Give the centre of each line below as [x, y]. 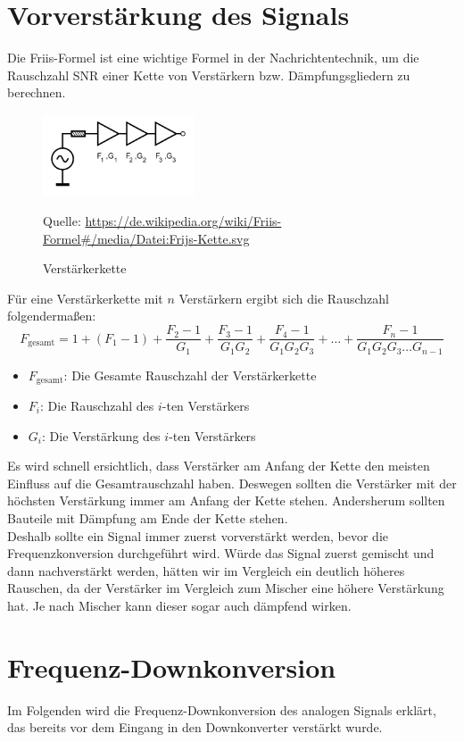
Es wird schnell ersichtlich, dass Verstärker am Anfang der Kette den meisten [219, 466]
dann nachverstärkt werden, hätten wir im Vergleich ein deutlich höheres [206, 570]
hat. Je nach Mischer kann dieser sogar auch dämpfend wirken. [179, 605]
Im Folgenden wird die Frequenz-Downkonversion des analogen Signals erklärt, [222, 709]
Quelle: [62, 221]
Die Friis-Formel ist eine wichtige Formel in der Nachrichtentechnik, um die [213, 58]
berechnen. [37, 92]
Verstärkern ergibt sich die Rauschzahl [284, 298]
